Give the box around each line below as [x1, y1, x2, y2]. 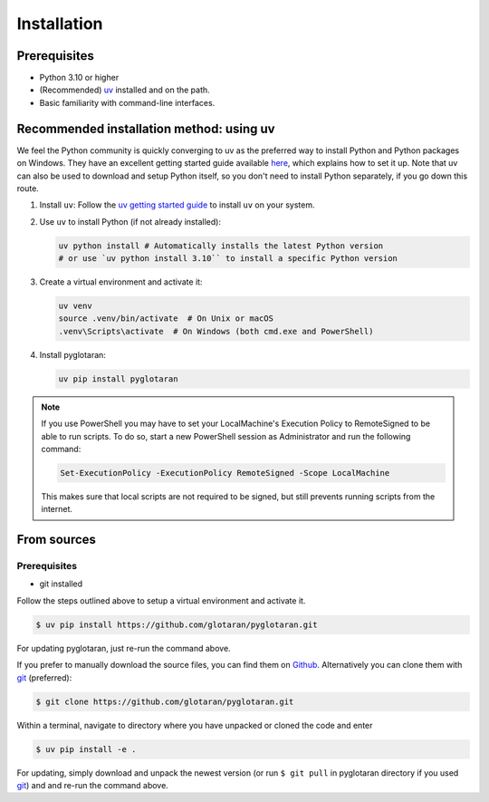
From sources [16, 532, 97, 547]
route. [16, 182, 40, 194]
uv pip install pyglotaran [58, 373, 178, 384]
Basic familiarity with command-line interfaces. [39, 97, 216, 108]
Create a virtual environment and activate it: [39, 276, 203, 287]
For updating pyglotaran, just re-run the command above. [16, 643, 231, 653]
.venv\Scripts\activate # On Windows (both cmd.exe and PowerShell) [58, 326, 374, 336]
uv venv [58, 301, 92, 312]
